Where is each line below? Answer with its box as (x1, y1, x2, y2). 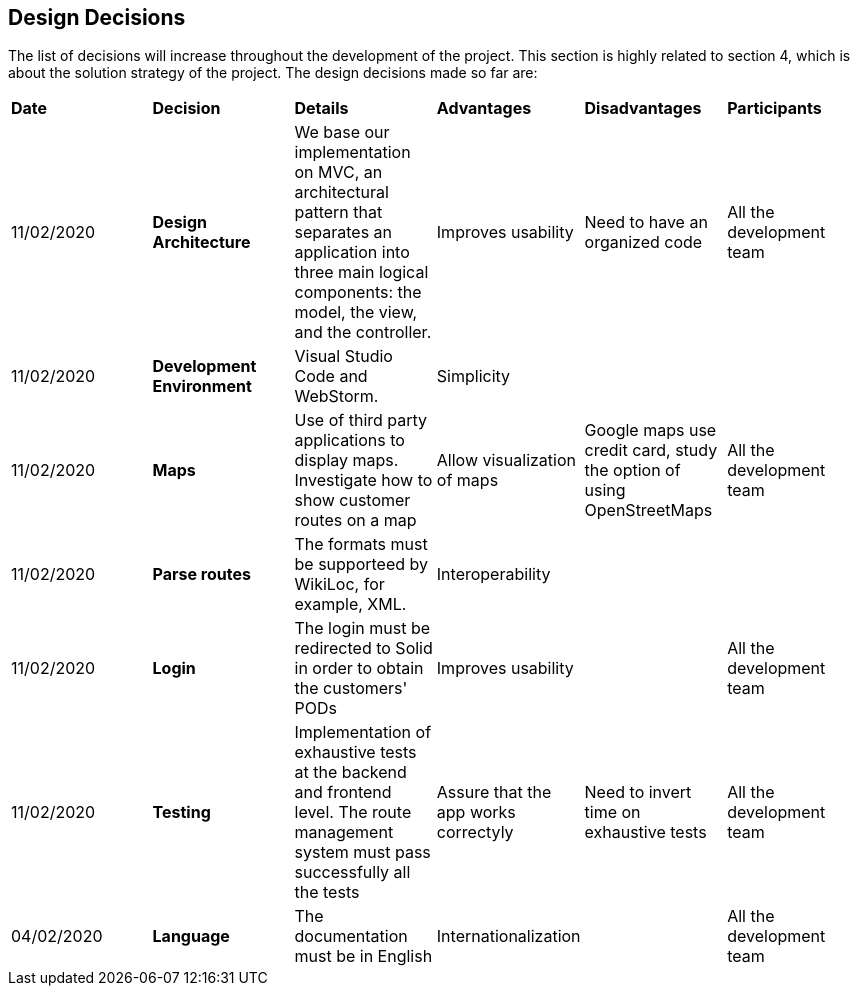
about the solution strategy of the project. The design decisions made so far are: (8, 64, 538, 82)
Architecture (152, 232, 251, 253)
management (294, 822, 394, 843)
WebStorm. (294, 386, 379, 407)
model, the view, (294, 302, 418, 323)
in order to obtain (294, 658, 424, 679)
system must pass (294, 842, 431, 863)
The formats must (294, 534, 428, 555)
